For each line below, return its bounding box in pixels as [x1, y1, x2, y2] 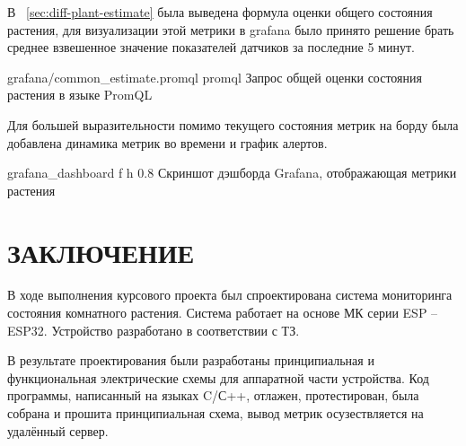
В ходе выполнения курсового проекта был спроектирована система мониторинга [7, 285, 453, 304]
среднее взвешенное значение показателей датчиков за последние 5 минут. [7, 38, 415, 57]
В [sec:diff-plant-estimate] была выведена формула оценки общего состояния [7, 3, 433, 21]
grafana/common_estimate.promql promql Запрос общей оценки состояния [7, 67, 422, 86]
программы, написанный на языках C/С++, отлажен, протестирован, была [7, 386, 419, 405]
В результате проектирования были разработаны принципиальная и [7, 351, 374, 370]
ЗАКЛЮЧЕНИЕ [7, 233, 195, 270]
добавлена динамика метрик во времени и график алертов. [7, 133, 328, 152]
